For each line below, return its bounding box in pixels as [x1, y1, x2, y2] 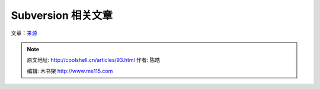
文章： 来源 [11, 29, 37, 37]
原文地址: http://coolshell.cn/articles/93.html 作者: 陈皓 [27, 57, 161, 64]
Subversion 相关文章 [11, 9, 113, 22]
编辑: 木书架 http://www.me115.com [27, 67, 113, 74]
